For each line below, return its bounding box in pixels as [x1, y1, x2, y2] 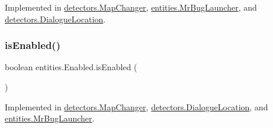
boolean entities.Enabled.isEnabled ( [5, 61, 137, 73]
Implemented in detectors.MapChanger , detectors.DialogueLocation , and [5, 100, 268, 113]
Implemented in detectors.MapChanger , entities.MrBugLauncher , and [5, 1, 257, 13]
